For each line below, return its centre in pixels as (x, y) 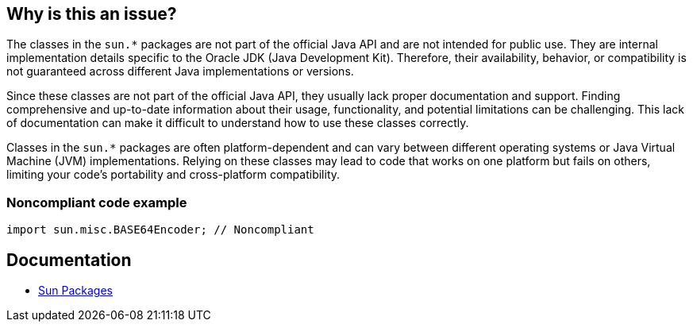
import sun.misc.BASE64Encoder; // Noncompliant (160, 230)
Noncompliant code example (97, 202)
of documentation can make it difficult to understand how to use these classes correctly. (238, 123)
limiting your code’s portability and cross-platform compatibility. (173, 175)
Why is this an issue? (92, 14)
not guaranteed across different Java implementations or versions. (180, 71)
